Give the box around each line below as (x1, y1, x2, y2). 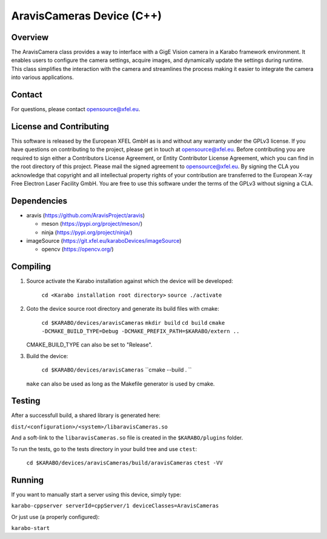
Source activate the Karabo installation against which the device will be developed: (26, 277, 233, 285)
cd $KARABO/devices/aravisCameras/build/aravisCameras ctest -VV (26, 459, 223, 466)
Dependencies (11, 195, 68, 206)
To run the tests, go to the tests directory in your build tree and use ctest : (11, 445, 197, 452)
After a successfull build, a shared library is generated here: (11, 412, 160, 419)
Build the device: (26, 352, 68, 359)
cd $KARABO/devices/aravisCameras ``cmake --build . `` (41, 366, 192, 373)
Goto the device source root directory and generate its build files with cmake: (26, 305, 219, 313)
